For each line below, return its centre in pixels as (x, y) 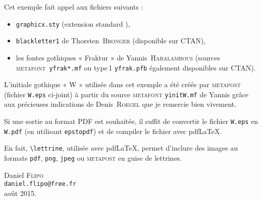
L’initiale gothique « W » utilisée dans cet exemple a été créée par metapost (122, 84)
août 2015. (20, 193)
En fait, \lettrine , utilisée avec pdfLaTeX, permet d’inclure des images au (121, 148)
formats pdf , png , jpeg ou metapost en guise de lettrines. (93, 157)
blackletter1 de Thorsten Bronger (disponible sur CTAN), (111, 41)
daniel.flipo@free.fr (40, 184)
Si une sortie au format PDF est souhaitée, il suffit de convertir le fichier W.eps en (131, 121)
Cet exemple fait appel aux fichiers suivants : (74, 7)
